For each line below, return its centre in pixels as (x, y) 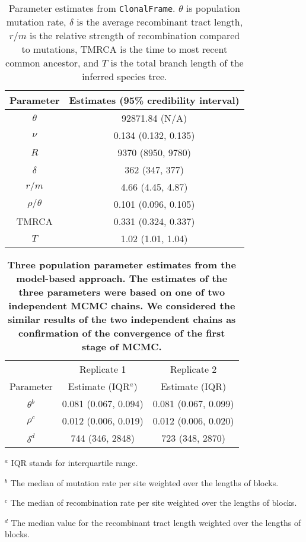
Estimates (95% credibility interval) (154, 100)
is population (213, 8)
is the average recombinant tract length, (160, 22)
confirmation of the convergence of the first (122, 333)
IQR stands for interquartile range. (74, 462)
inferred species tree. (125, 76)
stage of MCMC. (122, 346)
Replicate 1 (103, 369)
